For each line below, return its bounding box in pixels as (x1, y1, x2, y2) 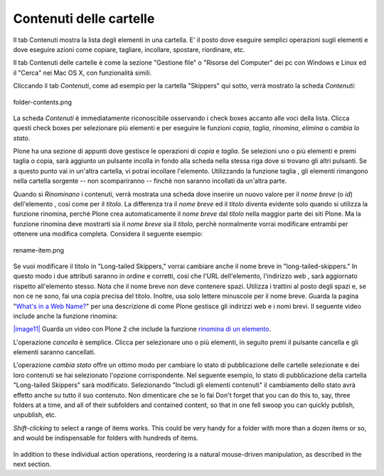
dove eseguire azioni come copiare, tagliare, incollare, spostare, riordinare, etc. (13, 45, 245, 53)
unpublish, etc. (13, 411, 57, 419)
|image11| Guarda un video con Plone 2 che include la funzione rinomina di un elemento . (13, 324, 272, 334)
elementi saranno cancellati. (13, 348, 96, 356)
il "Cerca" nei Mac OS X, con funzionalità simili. (13, 68, 152, 77)
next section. (13, 460, 51, 468)
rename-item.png (13, 245, 64, 254)
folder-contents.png (13, 97, 73, 106)
